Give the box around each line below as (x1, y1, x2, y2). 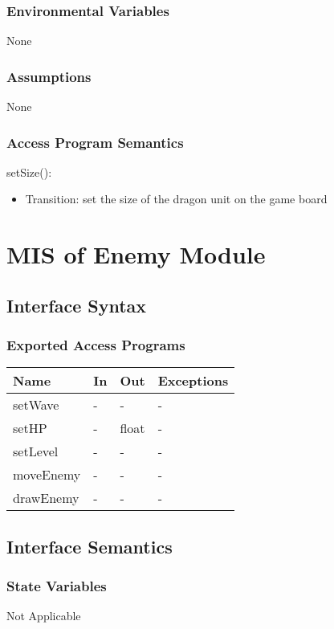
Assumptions (6, 66, 92, 86)
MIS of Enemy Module (6, 238, 266, 271)
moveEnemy (13, 465, 81, 484)
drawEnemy (13, 488, 79, 508)
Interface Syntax (6, 292, 147, 317)
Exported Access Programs (6, 335, 185, 355)
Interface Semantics (6, 533, 173, 558)
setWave (13, 395, 59, 415)
